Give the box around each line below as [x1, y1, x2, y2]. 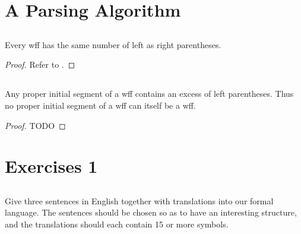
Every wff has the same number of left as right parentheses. [5, 38, 221, 50]
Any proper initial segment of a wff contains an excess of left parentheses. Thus [5, 87, 294, 100]
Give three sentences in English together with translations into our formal [5, 194, 274, 207]
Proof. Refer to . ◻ [5, 58, 75, 71]
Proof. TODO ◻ [5, 119, 66, 131]
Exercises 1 [5, 154, 98, 178]
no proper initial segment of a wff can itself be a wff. [5, 99, 196, 111]
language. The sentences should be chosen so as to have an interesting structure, [5, 206, 297, 219]
